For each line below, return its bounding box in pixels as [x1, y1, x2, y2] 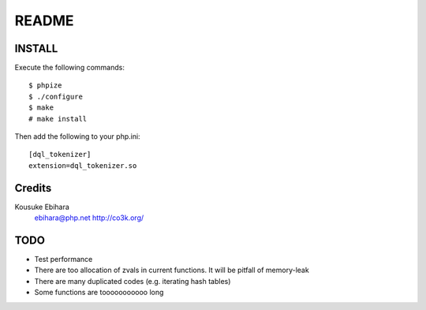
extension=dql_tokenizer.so [28, 161, 137, 170]
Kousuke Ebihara [14, 202, 70, 211]
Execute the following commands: [14, 63, 125, 73]
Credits [14, 181, 52, 195]
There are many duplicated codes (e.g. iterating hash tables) [34, 276, 231, 286]
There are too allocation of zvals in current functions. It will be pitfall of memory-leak [34, 265, 309, 275]
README [14, 12, 74, 29]
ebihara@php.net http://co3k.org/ [34, 213, 144, 222]
